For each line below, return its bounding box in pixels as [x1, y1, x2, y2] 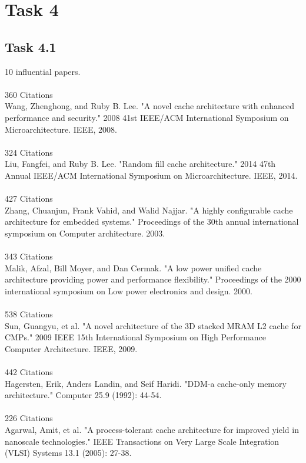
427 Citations [5, 192, 53, 205]
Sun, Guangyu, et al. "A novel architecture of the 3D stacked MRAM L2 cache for [5, 319, 301, 331]
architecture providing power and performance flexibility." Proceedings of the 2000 [5, 273, 301, 285]
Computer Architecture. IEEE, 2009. [5, 342, 138, 354]
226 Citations [5, 412, 53, 424]
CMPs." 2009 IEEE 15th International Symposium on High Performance [5, 331, 267, 343]
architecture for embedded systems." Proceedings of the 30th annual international [5, 215, 299, 228]
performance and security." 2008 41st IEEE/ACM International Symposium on [5, 111, 289, 123]
